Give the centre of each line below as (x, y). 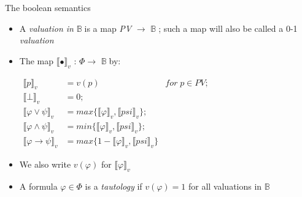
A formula (38, 186)
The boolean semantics (48, 7)
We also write (45, 164)
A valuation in (46, 28)
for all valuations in (225, 186)
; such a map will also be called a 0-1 (228, 28)
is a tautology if (114, 186)
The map (37, 60)
